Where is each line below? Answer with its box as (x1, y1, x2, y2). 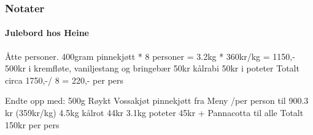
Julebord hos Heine (5, 26, 89, 39)
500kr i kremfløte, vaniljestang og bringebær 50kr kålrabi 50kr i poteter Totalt (5, 62, 299, 75)
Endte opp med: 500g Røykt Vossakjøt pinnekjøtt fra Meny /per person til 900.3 (5, 94, 309, 107)
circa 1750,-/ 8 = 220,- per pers (5, 73, 124, 86)
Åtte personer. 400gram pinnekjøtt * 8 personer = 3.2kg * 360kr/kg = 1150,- (5, 49, 295, 62)
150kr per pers (5, 118, 60, 131)
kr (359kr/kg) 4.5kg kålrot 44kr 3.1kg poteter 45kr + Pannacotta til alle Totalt (5, 106, 304, 119)
